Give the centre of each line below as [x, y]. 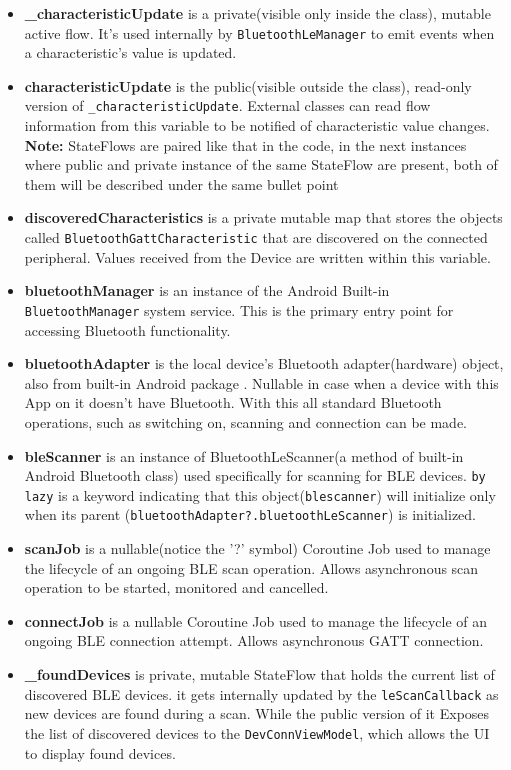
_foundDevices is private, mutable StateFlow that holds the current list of [259, 674]
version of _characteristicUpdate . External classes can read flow [227, 105]
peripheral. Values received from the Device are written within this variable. [257, 256]
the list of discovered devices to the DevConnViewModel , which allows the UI [257, 732]
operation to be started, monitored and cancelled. [176, 587]
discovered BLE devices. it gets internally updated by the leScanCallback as [261, 693]
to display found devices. [100, 752]
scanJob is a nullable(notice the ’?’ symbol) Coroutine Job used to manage [257, 548]
